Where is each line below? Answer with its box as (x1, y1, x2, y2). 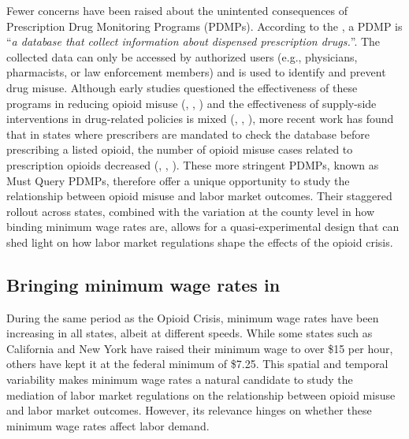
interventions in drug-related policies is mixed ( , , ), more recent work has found (6, 110, 394, 127)
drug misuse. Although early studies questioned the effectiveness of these (6, 79, 358, 95)
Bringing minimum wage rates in (6, 272, 281, 296)
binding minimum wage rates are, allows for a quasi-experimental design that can (6, 218, 400, 235)
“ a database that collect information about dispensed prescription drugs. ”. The (6, 33, 381, 50)
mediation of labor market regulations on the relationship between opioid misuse (6, 386, 396, 403)
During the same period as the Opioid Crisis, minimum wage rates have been (6, 309, 379, 326)
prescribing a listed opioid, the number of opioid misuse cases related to (6, 141, 353, 158)
